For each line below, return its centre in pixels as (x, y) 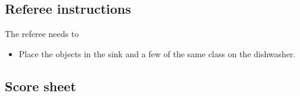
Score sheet (40, 86)
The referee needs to (42, 34)
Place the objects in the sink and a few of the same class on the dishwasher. (157, 53)
